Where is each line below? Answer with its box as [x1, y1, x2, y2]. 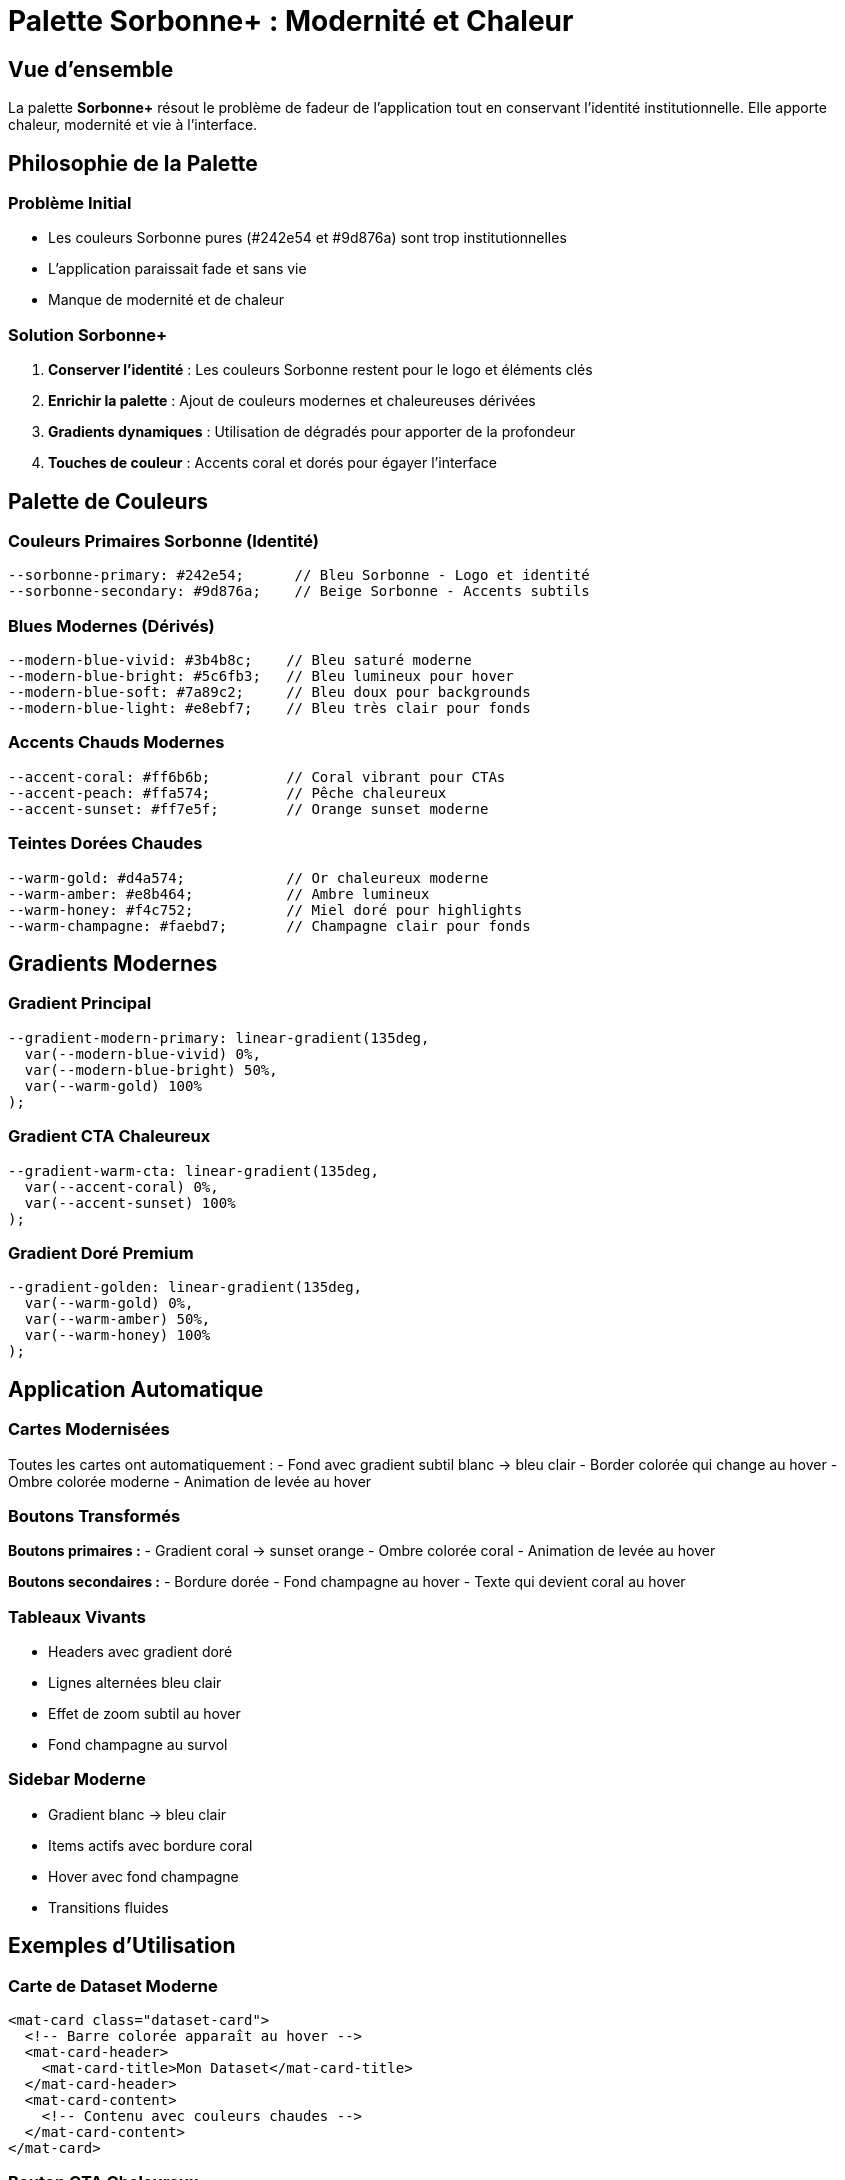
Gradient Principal [8, 993, 152, 1014]
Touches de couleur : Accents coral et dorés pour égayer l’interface [48, 454, 497, 472]
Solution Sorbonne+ [8, 324, 168, 345]
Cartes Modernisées [8, 1419, 170, 1440]
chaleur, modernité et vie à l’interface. [8, 116, 258, 134]
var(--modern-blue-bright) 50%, [24, 1061, 278, 1078]
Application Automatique [8, 1376, 264, 1402]
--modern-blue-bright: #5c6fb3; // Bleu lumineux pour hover [8, 668, 514, 685]
